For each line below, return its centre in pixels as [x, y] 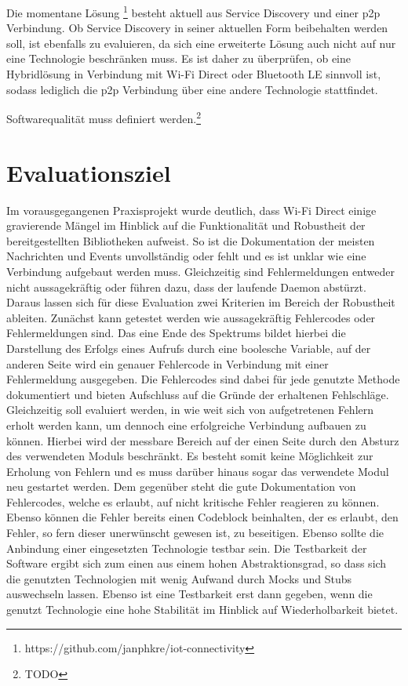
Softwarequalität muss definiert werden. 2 [104, 117]
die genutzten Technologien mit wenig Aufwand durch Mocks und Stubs [179, 578]
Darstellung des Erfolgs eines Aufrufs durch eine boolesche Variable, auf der [189, 348]
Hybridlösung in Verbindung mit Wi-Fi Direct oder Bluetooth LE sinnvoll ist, [194, 74]
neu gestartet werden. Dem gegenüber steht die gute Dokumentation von [181, 486]
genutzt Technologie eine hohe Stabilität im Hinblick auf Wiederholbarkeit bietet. [202, 610]
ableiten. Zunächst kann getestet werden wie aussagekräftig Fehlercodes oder [191, 317]
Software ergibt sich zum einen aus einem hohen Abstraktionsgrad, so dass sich [197, 563]
